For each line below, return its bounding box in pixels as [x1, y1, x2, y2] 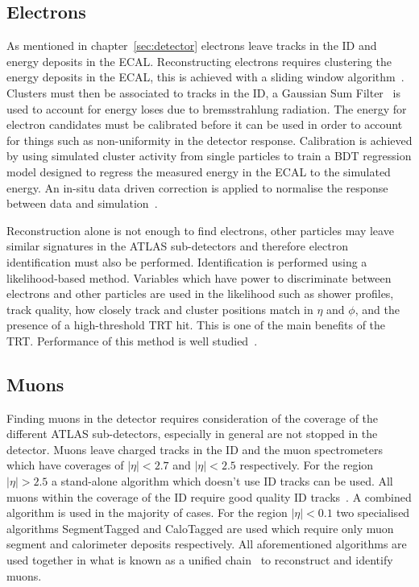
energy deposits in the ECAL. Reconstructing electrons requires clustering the [6, 52, 392, 69]
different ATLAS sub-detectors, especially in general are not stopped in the [6, 425, 378, 442]
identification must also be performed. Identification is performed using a [6, 253, 367, 270]
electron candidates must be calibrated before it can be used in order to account [6, 116, 403, 133]
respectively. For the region [239, 457, 374, 473]
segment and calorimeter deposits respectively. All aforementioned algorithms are [6, 535, 407, 552]
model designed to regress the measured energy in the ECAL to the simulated [6, 163, 391, 180]
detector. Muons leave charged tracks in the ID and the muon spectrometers [6, 440, 383, 457]
